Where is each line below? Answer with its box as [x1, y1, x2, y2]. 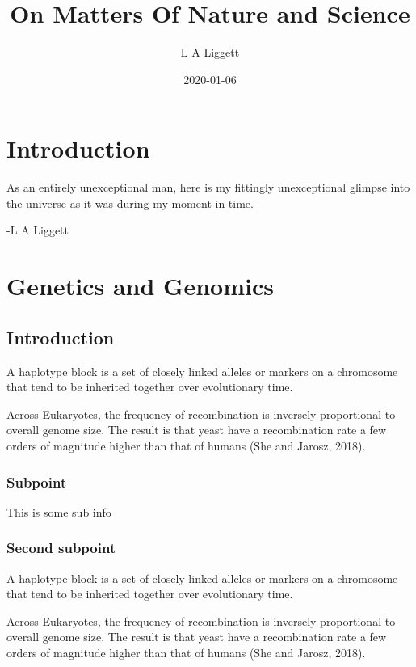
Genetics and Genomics [6, 269, 274, 302]
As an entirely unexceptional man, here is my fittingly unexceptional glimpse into [6, 179, 410, 196]
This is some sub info [6, 503, 111, 520]
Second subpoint [6, 538, 116, 558]
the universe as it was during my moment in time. [6, 194, 254, 211]
